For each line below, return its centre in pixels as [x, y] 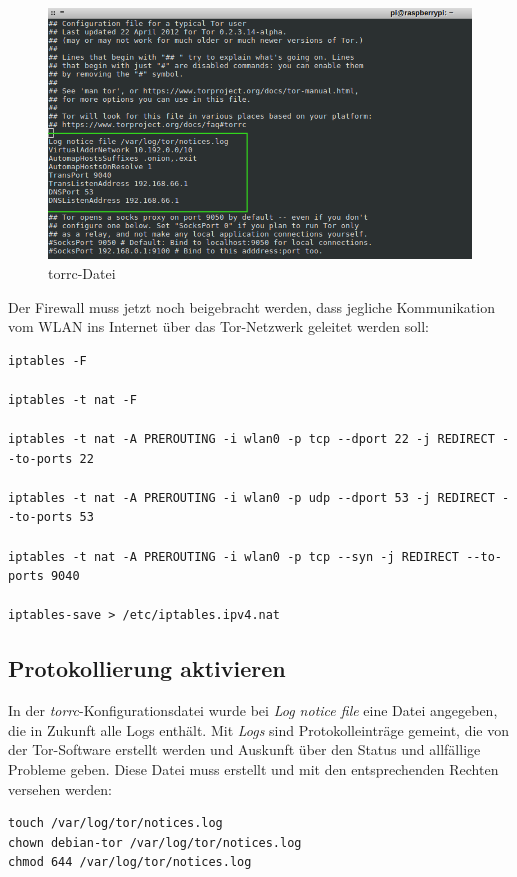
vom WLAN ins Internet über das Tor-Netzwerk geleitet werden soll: [218, 326]
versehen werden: [60, 788]
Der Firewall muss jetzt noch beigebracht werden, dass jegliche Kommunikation [251, 306]
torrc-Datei [82, 272]
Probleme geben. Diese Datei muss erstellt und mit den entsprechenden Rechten [253, 769]
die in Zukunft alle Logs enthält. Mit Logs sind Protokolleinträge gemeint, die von [259, 729]
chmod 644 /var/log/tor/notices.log [130, 862]
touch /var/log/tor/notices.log [115, 823]
